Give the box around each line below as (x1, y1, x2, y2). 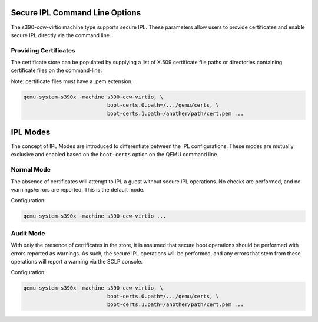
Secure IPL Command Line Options (11, 8, 141, 18)
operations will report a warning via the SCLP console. (11, 258, 143, 265)
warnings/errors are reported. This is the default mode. (11, 186, 145, 193)
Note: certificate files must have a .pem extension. (11, 77, 133, 85)
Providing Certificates (11, 46, 76, 54)
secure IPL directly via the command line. (11, 31, 111, 38)
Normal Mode (11, 166, 51, 174)
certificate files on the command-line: (11, 67, 102, 74)
